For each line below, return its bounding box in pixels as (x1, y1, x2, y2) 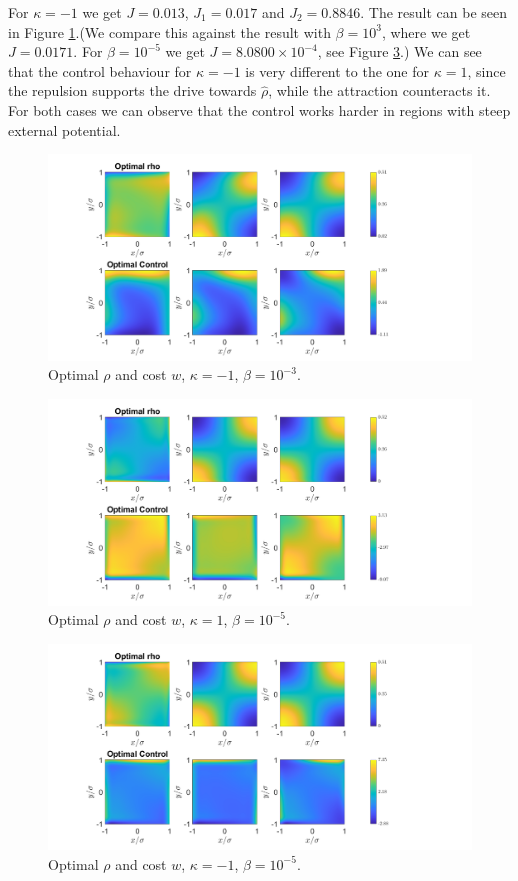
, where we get (381, 21, 471, 42)
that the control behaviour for (8, 60, 192, 81)
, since (467, 60, 506, 81)
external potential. (8, 119, 121, 140)
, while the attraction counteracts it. (268, 80, 491, 101)
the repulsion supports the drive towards (8, 80, 257, 101)
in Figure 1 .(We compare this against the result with (8, 21, 331, 42)
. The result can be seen (360, 2, 508, 22)
